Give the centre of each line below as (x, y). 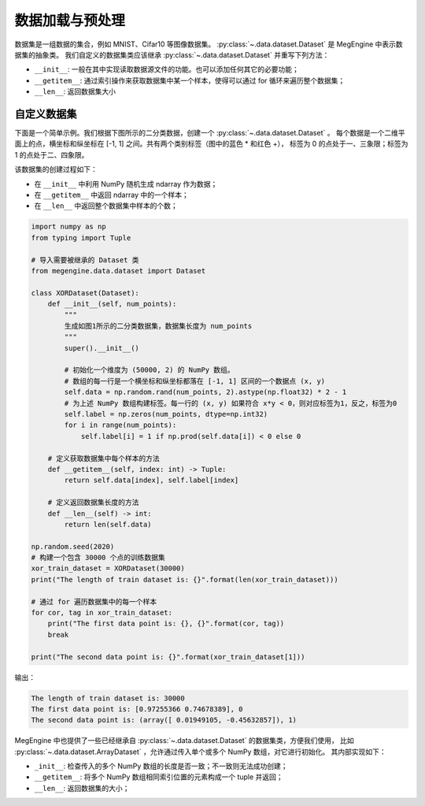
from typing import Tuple (81, 238)
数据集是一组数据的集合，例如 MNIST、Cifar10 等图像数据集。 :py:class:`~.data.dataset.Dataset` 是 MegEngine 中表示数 (209, 44)
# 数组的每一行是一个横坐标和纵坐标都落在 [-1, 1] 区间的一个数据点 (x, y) (195, 381)
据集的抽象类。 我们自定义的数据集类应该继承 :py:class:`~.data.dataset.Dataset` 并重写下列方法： (172, 54)
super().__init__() (102, 348)
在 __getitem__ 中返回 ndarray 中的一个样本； (111, 195)
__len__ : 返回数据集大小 (75, 91)
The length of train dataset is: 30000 (108, 698)
